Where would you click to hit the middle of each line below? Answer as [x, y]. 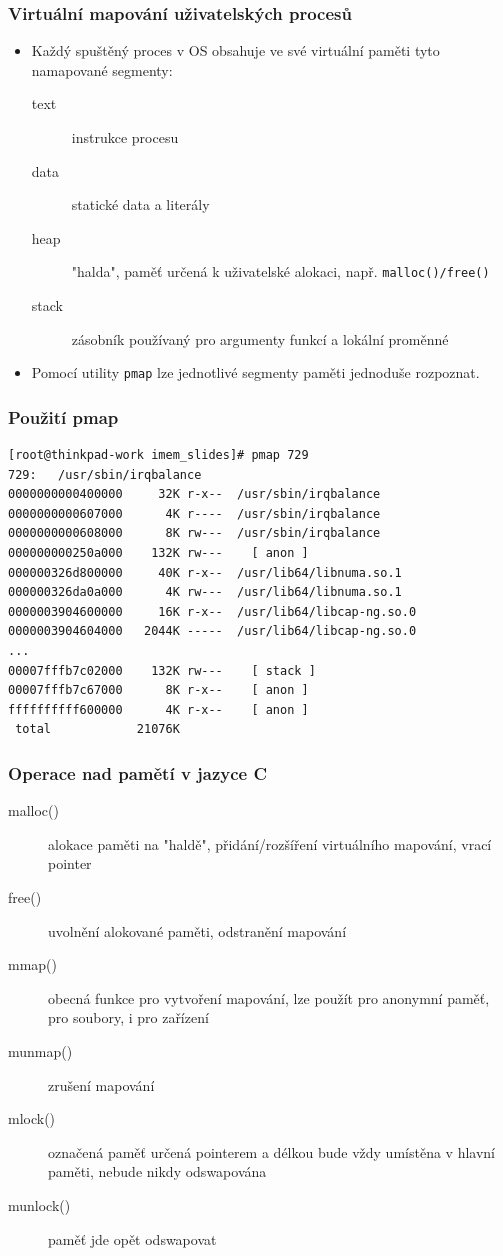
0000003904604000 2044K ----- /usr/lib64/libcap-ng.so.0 [212, 631]
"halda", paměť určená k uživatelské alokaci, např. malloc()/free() [280, 271]
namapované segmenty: [102, 69]
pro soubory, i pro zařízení [128, 1017]
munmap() [40, 1050]
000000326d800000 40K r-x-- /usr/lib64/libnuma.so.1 [205, 572]
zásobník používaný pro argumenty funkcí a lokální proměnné [260, 338]
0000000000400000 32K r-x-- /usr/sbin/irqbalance [194, 494]
